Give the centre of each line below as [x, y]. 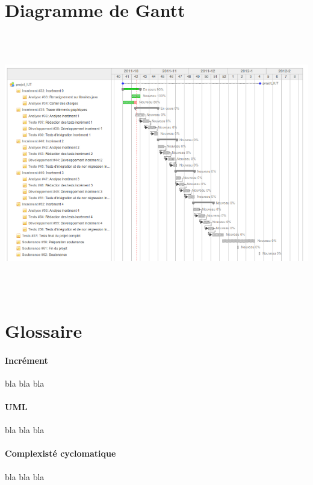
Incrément [26, 360]
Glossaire [44, 330]
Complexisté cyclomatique [60, 453]
